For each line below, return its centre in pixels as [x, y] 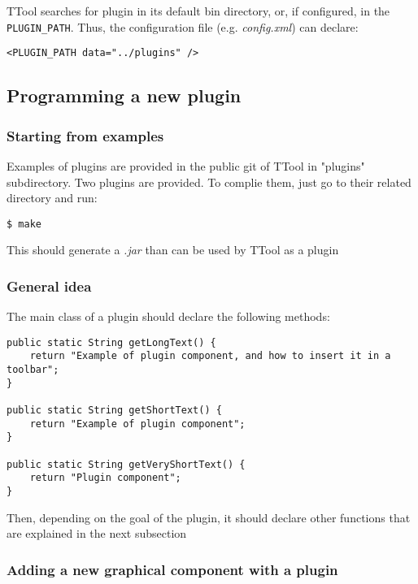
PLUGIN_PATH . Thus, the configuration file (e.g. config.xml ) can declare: [183, 26]
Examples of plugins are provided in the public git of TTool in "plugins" [186, 165]
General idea [49, 286]
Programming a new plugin [124, 95]
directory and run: [52, 198]
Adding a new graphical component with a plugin [172, 569]
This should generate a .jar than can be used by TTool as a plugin [173, 250]
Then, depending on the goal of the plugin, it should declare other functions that [209, 517]
